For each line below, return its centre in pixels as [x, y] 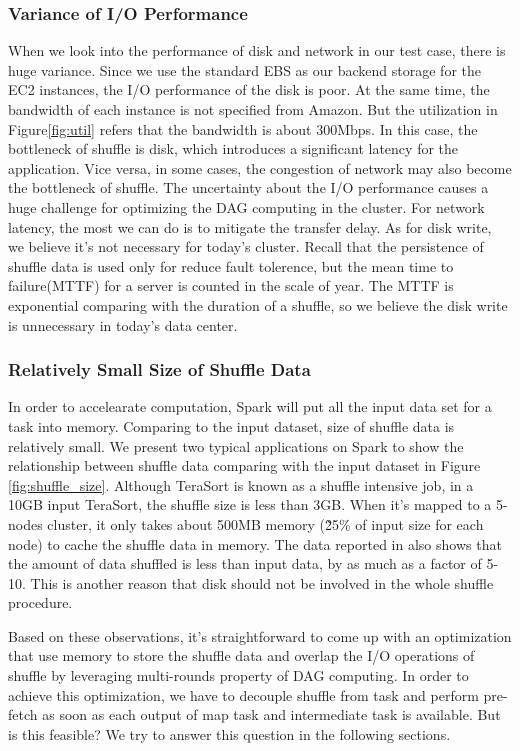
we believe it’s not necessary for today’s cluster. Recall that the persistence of [246, 246]
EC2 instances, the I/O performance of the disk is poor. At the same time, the [249, 89]
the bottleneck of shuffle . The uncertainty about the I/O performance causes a [248, 187]
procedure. [40, 602]
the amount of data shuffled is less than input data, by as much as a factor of [245, 563]
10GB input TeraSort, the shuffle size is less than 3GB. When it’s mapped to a [250, 504]
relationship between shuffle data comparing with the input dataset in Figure [244, 465]
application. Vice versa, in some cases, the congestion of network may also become [260, 167]
